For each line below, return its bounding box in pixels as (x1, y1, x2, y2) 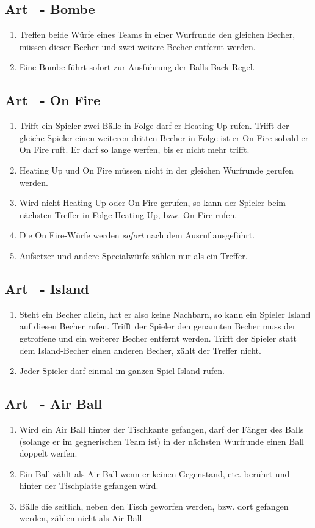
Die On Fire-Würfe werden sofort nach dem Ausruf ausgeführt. (19, 229, 255, 241)
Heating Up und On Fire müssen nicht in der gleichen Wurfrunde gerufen (19, 163, 294, 176)
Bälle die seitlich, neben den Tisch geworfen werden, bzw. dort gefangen (19, 499, 289, 512)
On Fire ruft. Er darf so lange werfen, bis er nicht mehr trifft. (19, 143, 250, 156)
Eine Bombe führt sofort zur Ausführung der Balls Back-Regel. (19, 61, 255, 73)
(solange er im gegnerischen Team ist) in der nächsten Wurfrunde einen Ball (19, 435, 304, 447)
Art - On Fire (5, 90, 101, 109)
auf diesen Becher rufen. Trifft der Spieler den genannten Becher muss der (19, 320, 296, 332)
